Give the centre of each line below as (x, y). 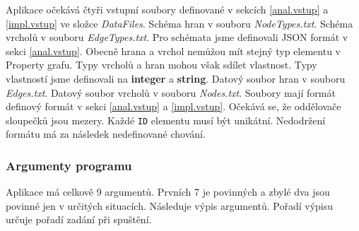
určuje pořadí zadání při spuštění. (79, 219)
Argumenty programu (69, 165)
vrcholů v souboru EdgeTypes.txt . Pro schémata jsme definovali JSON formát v (177, 37)
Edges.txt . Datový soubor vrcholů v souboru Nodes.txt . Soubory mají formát (171, 92)
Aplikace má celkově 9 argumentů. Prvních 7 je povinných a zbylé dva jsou (168, 192)
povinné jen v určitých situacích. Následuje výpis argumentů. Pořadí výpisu (170, 205)
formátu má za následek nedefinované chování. (106, 134)
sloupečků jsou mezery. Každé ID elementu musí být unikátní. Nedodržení (166, 120)
